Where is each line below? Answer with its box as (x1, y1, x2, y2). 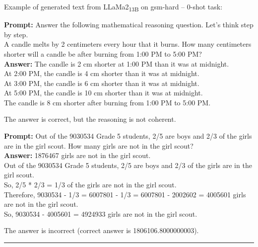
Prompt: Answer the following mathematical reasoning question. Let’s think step (4, 19, 254, 30)
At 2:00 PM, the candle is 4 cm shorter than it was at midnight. (4, 68, 199, 79)
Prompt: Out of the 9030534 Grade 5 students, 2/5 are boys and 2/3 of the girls (4, 131, 252, 141)
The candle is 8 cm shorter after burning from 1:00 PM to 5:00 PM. (4, 97, 211, 107)
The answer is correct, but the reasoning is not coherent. (4, 114, 176, 124)
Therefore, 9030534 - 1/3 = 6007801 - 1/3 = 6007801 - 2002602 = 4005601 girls (4, 189, 246, 199)
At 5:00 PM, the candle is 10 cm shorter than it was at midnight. (4, 87, 203, 98)
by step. (4, 29, 28, 39)
